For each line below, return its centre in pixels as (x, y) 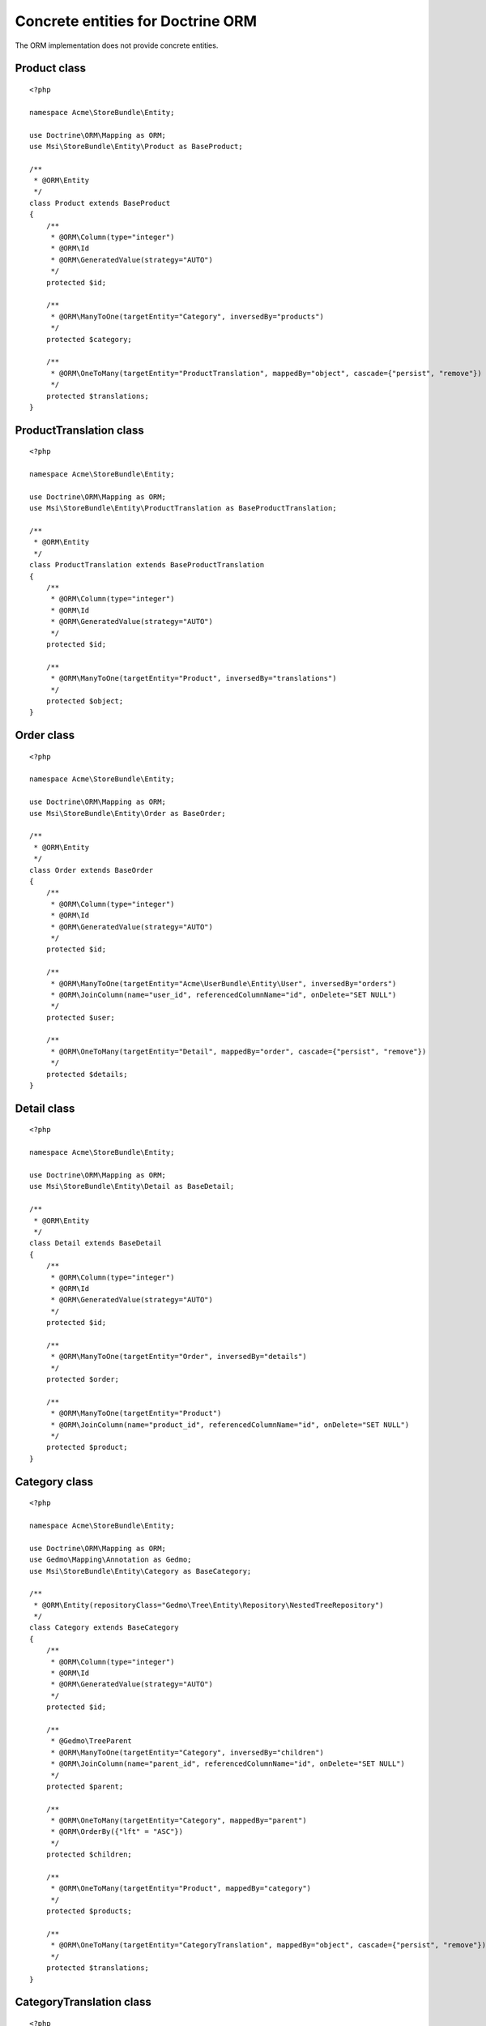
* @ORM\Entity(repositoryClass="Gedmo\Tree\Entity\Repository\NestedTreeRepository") (209, 1605)
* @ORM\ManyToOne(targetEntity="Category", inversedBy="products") (187, 316)
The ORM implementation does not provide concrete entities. (117, 45)
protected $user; (80, 1017)
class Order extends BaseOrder (92, 870)
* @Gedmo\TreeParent (92, 1741)
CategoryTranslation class (83, 2002)
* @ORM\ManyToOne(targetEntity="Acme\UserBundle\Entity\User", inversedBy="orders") (224, 983)
